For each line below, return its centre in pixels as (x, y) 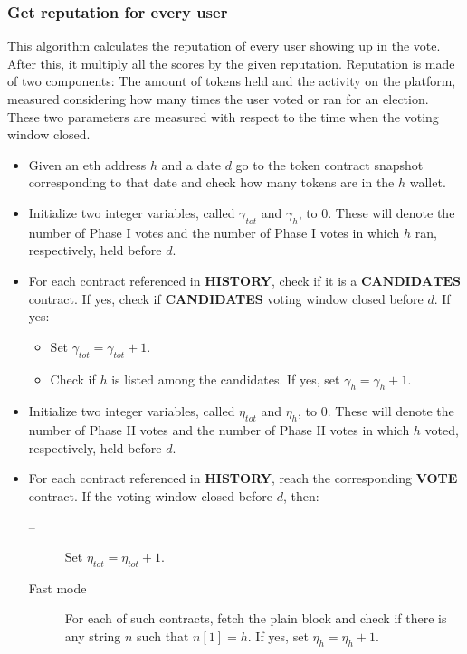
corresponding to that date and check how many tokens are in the (211, 182)
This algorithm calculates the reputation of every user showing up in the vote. (224, 46)
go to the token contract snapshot (329, 164)
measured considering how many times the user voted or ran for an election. (218, 99)
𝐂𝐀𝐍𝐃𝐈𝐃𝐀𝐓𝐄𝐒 (410, 282)
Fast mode (57, 588)
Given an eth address (87, 164)
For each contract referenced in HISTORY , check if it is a (193, 280)
